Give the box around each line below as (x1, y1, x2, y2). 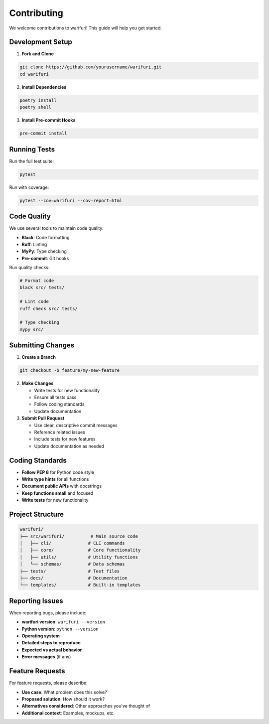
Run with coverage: (9, 184, 49, 190)
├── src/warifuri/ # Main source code (19, 533, 138, 539)
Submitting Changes (9, 341, 75, 350)
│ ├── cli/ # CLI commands (19, 541, 125, 546)
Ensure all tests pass (34, 394, 77, 401)
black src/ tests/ (19, 285, 65, 290)
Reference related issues (34, 429, 86, 435)
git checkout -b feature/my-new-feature (19, 368, 120, 373)
